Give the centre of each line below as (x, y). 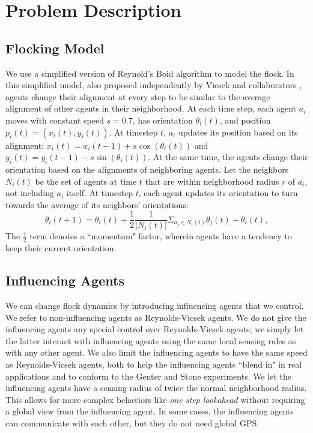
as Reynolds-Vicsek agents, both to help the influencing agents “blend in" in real (154, 364)
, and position (245, 120)
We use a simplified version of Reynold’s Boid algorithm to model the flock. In (150, 73)
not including (30, 193)
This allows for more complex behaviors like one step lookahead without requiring (155, 399)
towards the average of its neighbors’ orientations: (97, 204)
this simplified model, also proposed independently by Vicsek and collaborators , (153, 85)
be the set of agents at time (86, 181)
